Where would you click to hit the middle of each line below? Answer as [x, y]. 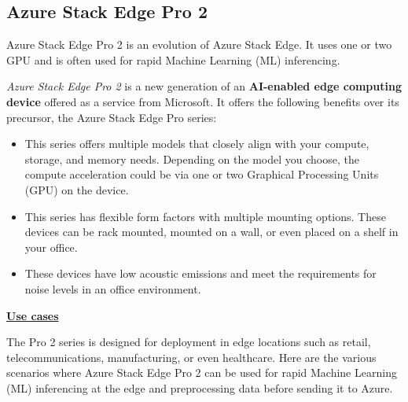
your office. [51, 247]
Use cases [33, 315]
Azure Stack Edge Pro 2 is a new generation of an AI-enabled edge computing [204, 86]
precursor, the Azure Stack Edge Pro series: [112, 117]
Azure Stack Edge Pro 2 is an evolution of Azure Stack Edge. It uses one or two [199, 44]
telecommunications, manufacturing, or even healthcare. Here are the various [191, 357]
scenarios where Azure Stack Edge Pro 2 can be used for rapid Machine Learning [202, 372]
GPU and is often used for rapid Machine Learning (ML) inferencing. [173, 59]
